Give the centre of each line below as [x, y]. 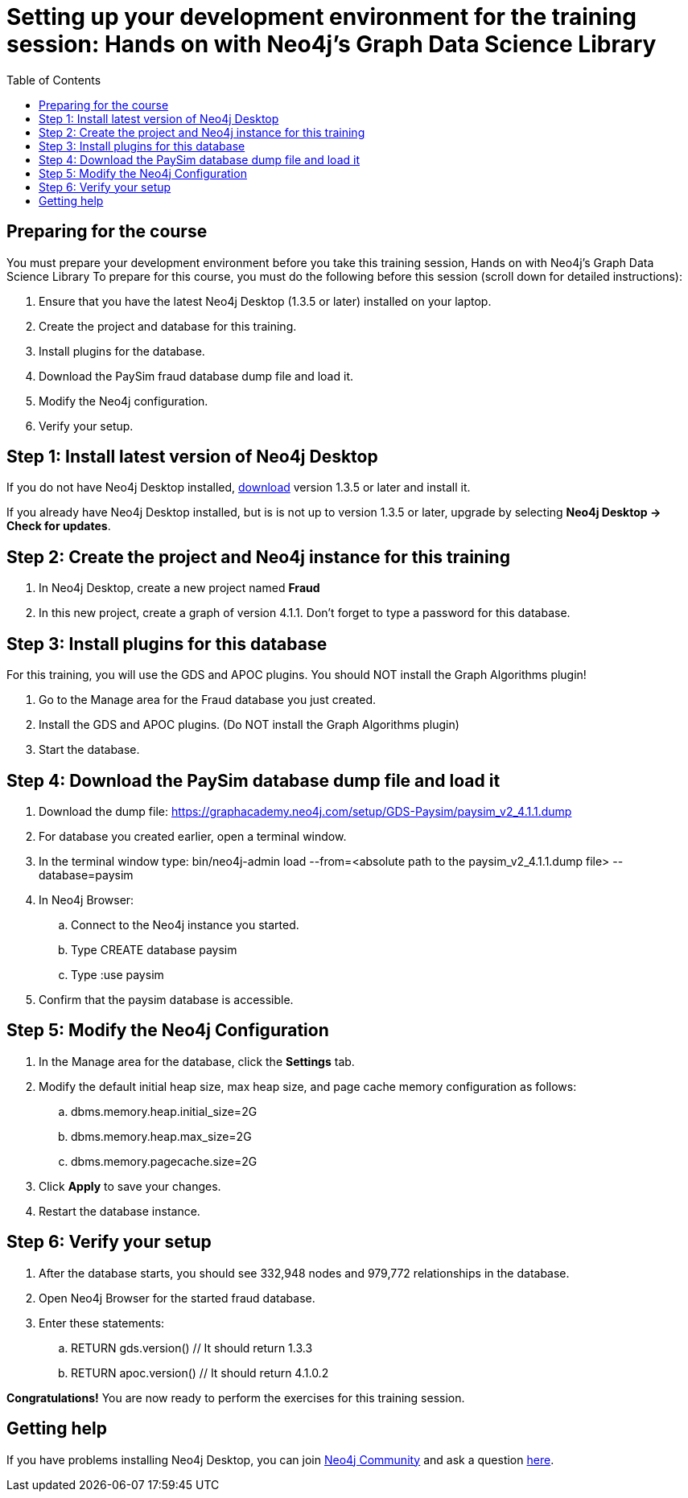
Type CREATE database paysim [154, 949]
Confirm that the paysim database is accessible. [166, 999]
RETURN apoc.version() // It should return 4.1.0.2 [200, 1372]
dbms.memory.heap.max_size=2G [161, 1136]
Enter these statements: [102, 1323]
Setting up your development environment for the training [321, 17]
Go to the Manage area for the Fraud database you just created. [208, 700]
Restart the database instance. [119, 1211]
